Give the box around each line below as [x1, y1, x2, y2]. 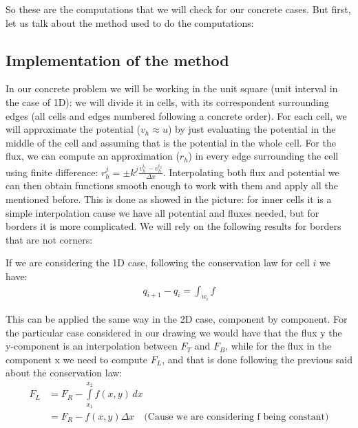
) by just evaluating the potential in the [167, 122, 336, 136]
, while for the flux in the [225, 339, 332, 353]
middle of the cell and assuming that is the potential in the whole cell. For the [6, 135, 336, 149]
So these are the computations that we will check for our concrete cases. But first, [6, 2, 351, 16]
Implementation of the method [6, 49, 229, 70]
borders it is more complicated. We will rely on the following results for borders [6, 219, 341, 233]
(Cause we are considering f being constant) [144, 412, 329, 422]
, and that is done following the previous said [162, 352, 353, 366]
